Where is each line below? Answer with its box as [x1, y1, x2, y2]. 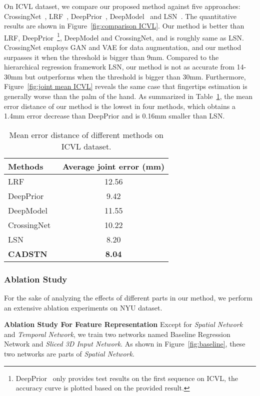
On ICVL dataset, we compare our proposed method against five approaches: [4, 1, 240, 11]
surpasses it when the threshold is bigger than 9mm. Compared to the [4, 51, 219, 62]
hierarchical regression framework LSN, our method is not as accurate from [4, 61, 234, 72]
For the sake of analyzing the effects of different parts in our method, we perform [4, 292, 252, 302]
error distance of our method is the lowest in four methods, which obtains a [4, 100, 235, 111]
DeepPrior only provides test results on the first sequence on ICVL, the [15, 372, 238, 383]
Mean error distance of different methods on [9, 128, 163, 140]
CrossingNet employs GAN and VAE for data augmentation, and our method [4, 42, 241, 52]
